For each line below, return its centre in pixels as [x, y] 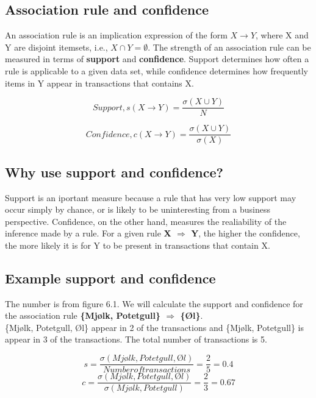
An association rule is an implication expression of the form [116, 35]
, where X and [282, 35]
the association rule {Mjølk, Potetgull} [83, 315]
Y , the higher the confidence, [246, 233]
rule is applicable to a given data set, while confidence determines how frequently [156, 70]
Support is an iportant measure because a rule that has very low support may [151, 197]
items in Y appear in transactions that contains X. [99, 83]
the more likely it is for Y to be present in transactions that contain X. [138, 245]
